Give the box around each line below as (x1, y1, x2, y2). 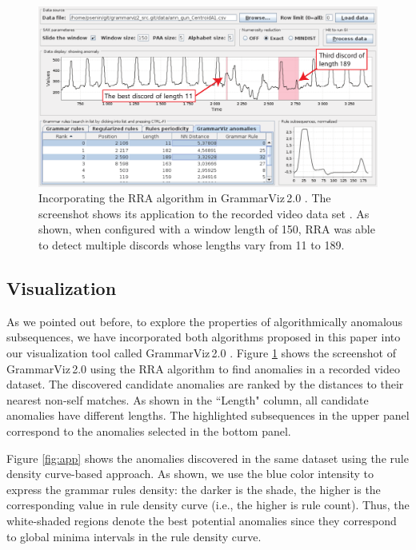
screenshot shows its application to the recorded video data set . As (38, 205, 370, 221)
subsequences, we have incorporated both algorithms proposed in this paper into (6, 329, 401, 345)
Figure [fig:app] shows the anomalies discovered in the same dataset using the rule (6, 449, 409, 466)
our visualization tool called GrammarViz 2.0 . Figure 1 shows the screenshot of (6, 345, 396, 361)
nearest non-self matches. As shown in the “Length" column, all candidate (6, 391, 369, 408)
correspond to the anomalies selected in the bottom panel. (6, 422, 291, 439)
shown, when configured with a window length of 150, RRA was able (38, 221, 375, 237)
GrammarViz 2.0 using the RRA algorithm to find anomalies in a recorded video (6, 360, 401, 377)
